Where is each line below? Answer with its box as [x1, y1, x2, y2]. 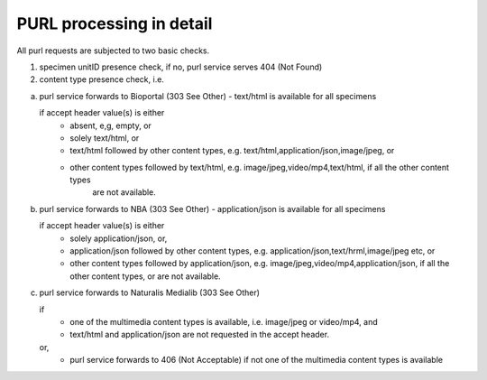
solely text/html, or [69, 132, 140, 144]
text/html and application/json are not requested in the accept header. [69, 329, 329, 340]
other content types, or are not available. [69, 271, 221, 282]
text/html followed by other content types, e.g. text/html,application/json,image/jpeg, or [69, 145, 395, 156]
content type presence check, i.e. [39, 74, 164, 85]
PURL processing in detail [16, 14, 213, 33]
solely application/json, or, [69, 233, 168, 244]
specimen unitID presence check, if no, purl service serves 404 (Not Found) [39, 61, 323, 72]
